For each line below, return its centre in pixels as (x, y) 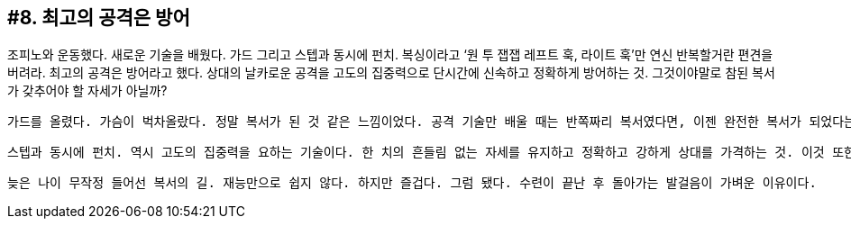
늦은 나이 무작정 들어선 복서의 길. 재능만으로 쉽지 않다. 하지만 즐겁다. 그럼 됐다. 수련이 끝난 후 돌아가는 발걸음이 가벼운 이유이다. (412, 183)
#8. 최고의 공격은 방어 (99, 18)
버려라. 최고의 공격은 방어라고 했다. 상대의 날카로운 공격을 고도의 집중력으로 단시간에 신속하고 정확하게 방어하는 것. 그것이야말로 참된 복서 (391, 73)
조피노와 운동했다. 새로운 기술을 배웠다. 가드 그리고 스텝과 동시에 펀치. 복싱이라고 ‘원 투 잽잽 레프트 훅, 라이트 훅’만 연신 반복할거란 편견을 (390, 55)
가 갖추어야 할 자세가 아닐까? (87, 91)
